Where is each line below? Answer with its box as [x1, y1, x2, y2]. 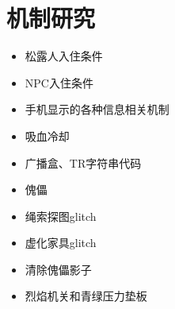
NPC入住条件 [25, 74, 93, 91]
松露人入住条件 [25, 48, 103, 64]
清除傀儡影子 [25, 261, 92, 277]
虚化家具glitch [25, 234, 97, 251]
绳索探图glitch [25, 207, 97, 224]
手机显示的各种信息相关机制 [25, 101, 169, 118]
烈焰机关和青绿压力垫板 [25, 288, 147, 304]
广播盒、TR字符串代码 [25, 154, 142, 171]
